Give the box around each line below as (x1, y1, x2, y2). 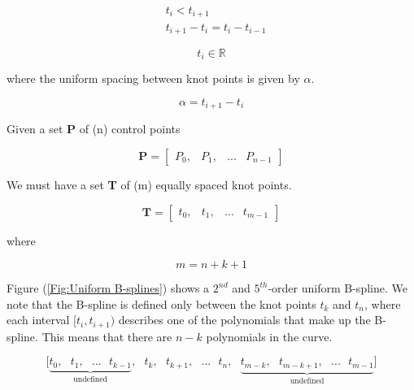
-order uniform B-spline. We (268, 279, 407, 297)
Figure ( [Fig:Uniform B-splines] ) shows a (7, 279, 210, 297)
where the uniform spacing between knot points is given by (7, 70, 300, 87)
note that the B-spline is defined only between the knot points (7, 295, 316, 312)
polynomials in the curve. (206, 327, 333, 344)
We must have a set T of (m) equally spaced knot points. (7, 176, 292, 193)
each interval (7, 311, 70, 328)
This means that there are (41, 327, 172, 344)
